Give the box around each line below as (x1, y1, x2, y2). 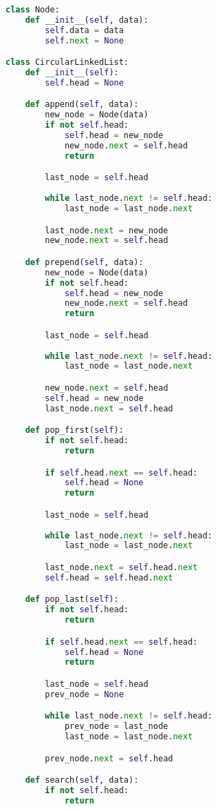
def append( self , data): (25, 99, 139, 110)
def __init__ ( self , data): (25, 14, 149, 25)
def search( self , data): (25, 775, 139, 786)
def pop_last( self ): (25, 594, 119, 605)
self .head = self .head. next (45, 572, 173, 583)
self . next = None (45, 35, 124, 46)
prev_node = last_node (64, 721, 169, 732)
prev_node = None (45, 689, 124, 699)
